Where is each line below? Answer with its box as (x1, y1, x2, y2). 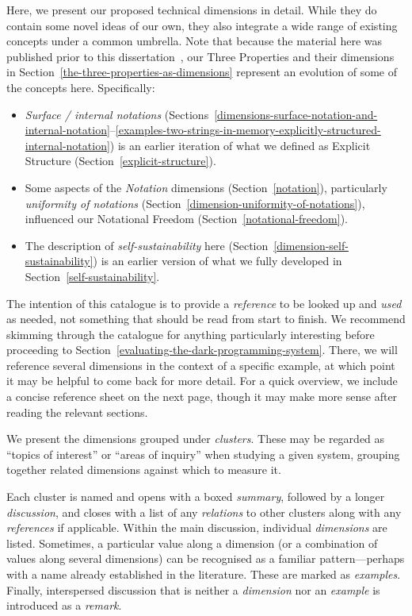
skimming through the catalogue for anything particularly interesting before (6, 325, 375, 342)
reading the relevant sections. (6, 403, 148, 420)
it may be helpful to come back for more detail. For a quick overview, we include (6, 372, 398, 389)
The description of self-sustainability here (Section (25, 237, 269, 253)
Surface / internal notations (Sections (25, 106, 209, 122)
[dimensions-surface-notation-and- (214, 106, 378, 122)
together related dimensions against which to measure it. (6, 461, 281, 478)
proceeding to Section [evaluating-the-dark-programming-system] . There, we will (6, 341, 398, 358)
